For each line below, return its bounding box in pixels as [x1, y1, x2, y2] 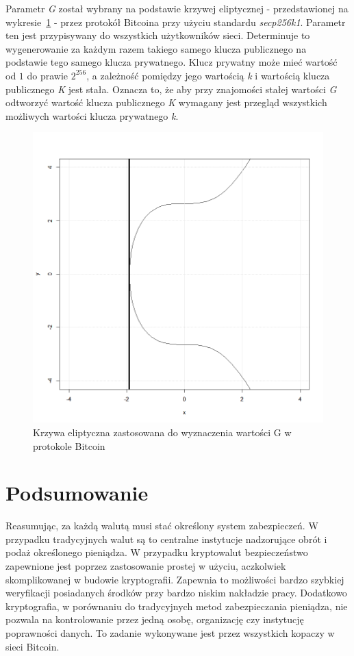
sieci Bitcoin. [5, 639, 60, 653]
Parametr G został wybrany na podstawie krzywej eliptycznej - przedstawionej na [5, 1, 349, 15]
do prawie [27, 68, 68, 82]
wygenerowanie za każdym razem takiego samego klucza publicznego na [5, 41, 307, 55]
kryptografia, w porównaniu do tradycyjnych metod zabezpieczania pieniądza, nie [5, 598, 348, 613]
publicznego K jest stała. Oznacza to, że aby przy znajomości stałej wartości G [5, 81, 337, 96]
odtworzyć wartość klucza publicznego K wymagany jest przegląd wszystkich [5, 95, 327, 110]
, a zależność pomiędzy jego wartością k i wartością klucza [86, 68, 330, 82]
